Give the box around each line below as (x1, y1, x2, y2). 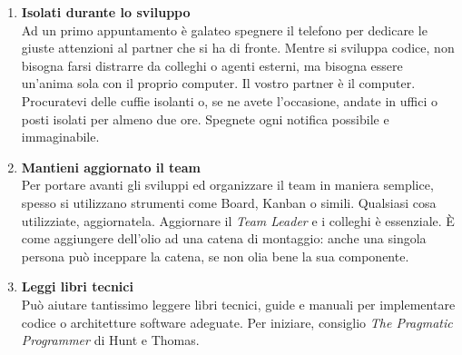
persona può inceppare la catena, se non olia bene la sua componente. (21, 246, 409, 265)
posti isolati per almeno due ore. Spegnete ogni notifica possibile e (21, 109, 389, 128)
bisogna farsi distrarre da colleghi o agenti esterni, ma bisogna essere (21, 55, 403, 74)
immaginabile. (21, 127, 100, 146)
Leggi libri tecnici (21, 277, 133, 296)
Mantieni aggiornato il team (21, 157, 201, 176)
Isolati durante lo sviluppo (21, 3, 191, 21)
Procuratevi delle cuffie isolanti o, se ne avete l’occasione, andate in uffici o (21, 91, 437, 110)
